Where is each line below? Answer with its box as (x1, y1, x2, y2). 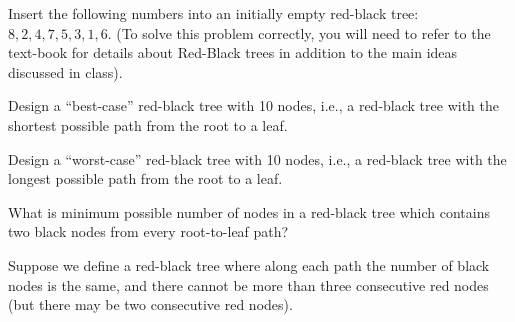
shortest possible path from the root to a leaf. (8, 114, 288, 135)
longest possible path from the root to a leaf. (8, 168, 283, 189)
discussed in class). (8, 61, 123, 82)
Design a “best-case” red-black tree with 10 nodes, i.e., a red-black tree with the (8, 95, 499, 116)
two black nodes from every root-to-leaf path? (8, 221, 289, 242)
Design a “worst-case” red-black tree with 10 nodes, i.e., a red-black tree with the (8, 148, 507, 169)
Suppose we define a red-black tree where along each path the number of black (8, 254, 490, 275)
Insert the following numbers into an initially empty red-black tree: (8, 3, 419, 23)
